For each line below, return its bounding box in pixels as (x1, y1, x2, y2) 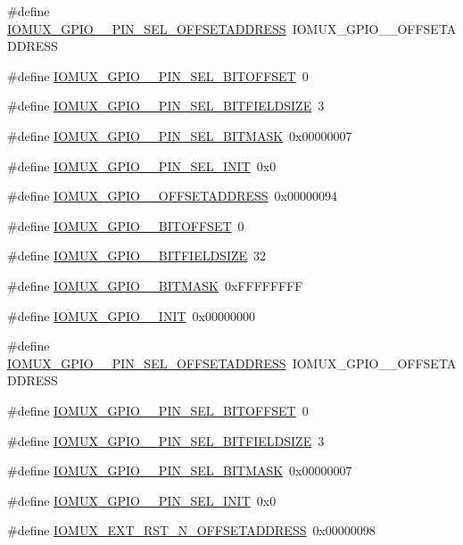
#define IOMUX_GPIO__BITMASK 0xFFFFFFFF (7, 276, 303, 294)
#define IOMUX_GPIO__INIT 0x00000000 (7, 306, 255, 325)
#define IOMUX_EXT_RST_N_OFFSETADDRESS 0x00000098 (7, 521, 376, 540)
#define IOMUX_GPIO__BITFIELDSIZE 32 (7, 246, 267, 265)
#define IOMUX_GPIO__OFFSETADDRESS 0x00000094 (7, 186, 338, 205)
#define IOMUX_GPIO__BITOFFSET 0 (7, 216, 244, 235)
